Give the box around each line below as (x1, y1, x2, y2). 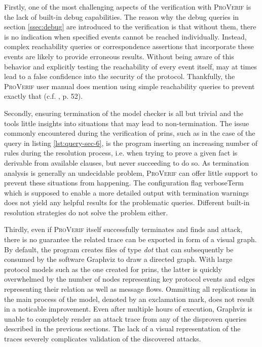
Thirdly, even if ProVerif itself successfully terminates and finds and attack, (4, 224, 243, 235)
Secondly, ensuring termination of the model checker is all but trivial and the (4, 107, 244, 118)
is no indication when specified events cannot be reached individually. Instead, (4, 31, 247, 42)
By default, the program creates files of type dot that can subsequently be (4, 244, 234, 254)
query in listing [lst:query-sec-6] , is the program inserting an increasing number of (4, 137, 258, 148)
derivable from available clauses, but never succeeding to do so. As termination (4, 157, 249, 168)
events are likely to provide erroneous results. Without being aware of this (4, 51, 234, 61)
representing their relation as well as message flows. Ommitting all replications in (4, 284, 256, 294)
